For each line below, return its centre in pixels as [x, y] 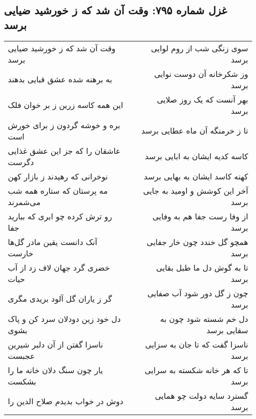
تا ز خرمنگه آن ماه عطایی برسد [195, 131]
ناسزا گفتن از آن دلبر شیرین [56, 344]
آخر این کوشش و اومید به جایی [195, 190]
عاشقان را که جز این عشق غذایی [64, 150]
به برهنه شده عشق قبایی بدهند [60, 79]
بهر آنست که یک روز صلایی [202, 99]
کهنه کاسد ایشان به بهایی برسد [196, 176]
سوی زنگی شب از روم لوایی [199, 48]
